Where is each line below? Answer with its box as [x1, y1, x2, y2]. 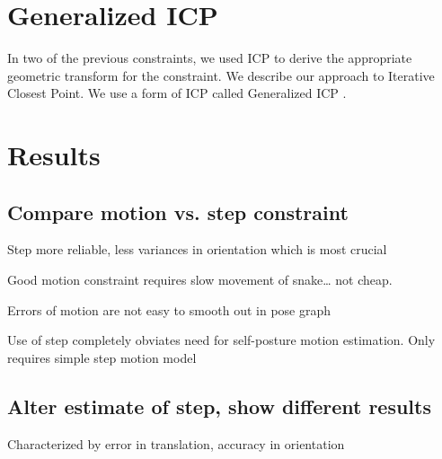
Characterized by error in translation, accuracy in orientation [7, 434, 345, 453]
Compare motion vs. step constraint [7, 198, 349, 225]
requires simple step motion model [7, 348, 197, 366]
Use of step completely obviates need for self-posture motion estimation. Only [7, 331, 436, 349]
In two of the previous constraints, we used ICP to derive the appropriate [7, 49, 412, 67]
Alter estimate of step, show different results [7, 392, 431, 419]
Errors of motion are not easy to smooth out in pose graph [7, 300, 331, 319]
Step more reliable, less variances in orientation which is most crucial [7, 240, 387, 259]
